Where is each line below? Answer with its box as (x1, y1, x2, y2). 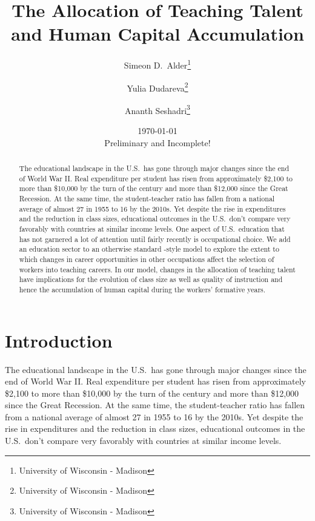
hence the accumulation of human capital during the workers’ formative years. (19, 284, 266, 294)
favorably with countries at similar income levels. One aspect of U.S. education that (19, 223, 285, 234)
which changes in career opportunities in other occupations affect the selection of (19, 254, 274, 264)
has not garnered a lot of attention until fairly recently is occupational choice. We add (19, 234, 291, 244)
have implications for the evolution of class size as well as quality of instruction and (19, 274, 283, 284)
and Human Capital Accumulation (11, 21, 304, 46)
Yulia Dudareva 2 (127, 79, 188, 94)
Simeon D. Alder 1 (124, 57, 191, 71)
